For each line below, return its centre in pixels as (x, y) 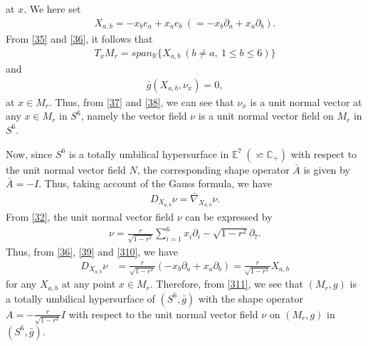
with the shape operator (251, 298)
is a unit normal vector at (306, 101)
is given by (327, 169)
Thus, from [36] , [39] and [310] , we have (92, 252)
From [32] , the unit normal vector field (90, 217)
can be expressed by (229, 217)
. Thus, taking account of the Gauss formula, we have (156, 183)
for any (21, 284)
